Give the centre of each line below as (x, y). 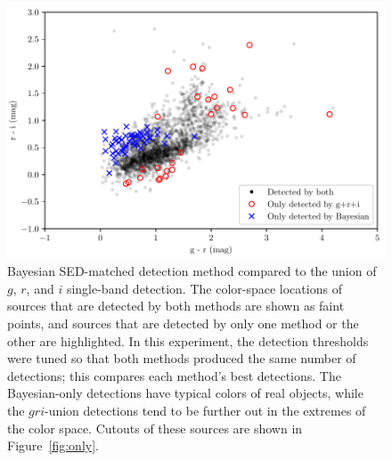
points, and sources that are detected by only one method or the (183, 324)
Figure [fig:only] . (53, 445)
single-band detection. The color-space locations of (204, 288)
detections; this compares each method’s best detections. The (174, 375)
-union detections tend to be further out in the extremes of (205, 410)
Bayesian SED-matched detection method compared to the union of (192, 271)
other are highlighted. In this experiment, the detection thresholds (188, 340)
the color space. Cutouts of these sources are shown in (155, 428)
